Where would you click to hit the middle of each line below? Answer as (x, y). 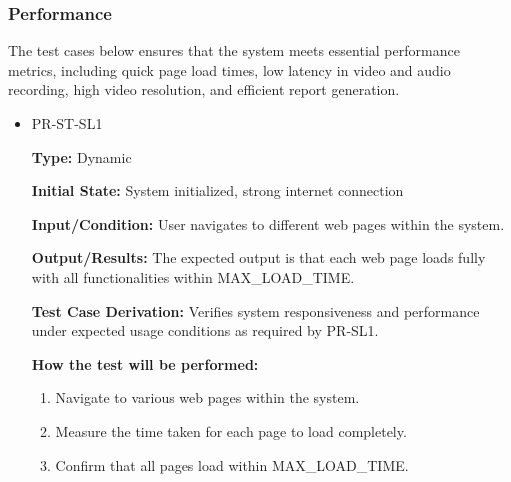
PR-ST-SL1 (67, 123)
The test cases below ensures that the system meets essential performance (234, 50)
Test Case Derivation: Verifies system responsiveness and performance (255, 310)
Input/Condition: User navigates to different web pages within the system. (268, 223)
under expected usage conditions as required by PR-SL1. (205, 330)
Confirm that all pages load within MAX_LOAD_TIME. (232, 464)
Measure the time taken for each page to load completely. (231, 430)
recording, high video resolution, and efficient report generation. (204, 89)
